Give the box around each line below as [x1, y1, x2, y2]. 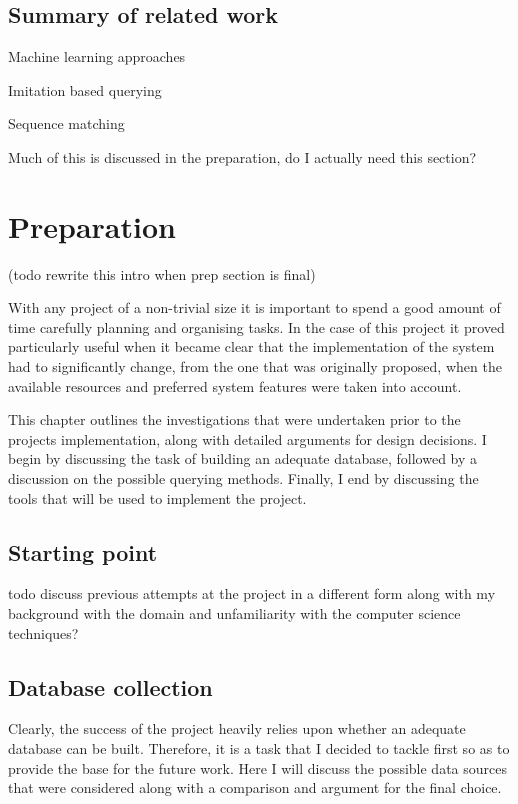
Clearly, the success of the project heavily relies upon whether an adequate [8, 718, 466, 739]
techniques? [8, 622, 79, 643]
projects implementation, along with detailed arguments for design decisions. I [8, 428, 487, 449]
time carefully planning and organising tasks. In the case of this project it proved [8, 316, 505, 337]
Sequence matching [8, 113, 125, 134]
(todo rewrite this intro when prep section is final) [8, 263, 316, 284]
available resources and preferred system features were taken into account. [8, 375, 462, 396]
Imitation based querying [8, 79, 162, 100]
